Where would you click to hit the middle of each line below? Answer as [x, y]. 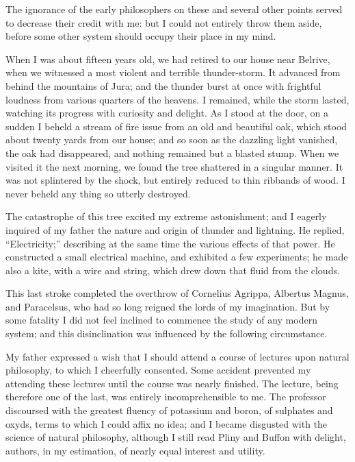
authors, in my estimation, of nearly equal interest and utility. [135, 450]
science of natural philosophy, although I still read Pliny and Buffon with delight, [176, 437]
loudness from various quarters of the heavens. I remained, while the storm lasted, [177, 99]
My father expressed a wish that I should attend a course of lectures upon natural [177, 356]
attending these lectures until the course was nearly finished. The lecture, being [172, 383]
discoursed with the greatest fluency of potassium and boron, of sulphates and [169, 410]
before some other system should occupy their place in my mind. [141, 36]
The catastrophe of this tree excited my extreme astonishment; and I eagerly [166, 216]
